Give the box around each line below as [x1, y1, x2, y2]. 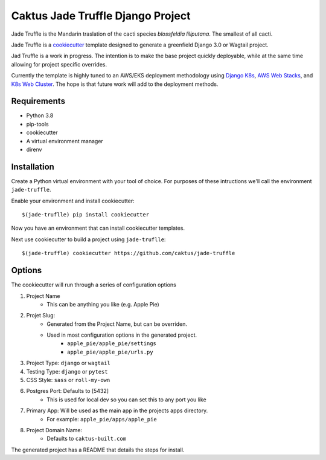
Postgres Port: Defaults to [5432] [26, 387, 109, 395]
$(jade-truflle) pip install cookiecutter [22, 212, 150, 218]
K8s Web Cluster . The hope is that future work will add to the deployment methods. [11, 80, 219, 88]
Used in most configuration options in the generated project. [46, 331, 197, 339]
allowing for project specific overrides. [11, 60, 107, 68]
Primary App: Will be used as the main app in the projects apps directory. [26, 407, 208, 414]
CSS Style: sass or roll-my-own [26, 377, 110, 384]
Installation [11, 161, 54, 172]
